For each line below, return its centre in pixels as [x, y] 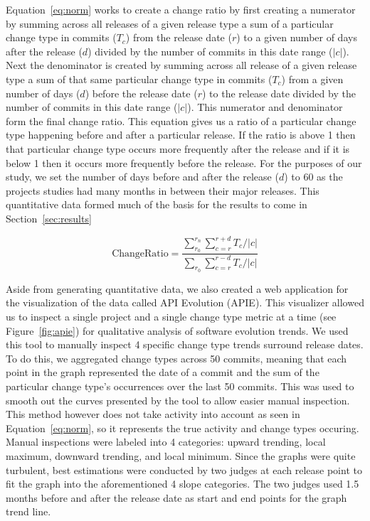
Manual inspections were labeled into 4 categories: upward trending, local [166, 442]
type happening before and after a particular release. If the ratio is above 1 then [181, 135]
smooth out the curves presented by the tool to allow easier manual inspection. [178, 400]
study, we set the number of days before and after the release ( [142, 177]
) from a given [312, 79]
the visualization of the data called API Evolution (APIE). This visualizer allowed [185, 302]
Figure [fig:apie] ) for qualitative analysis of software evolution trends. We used [177, 330]
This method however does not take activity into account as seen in [153, 414]
